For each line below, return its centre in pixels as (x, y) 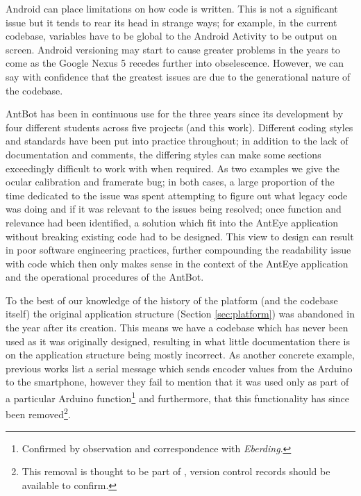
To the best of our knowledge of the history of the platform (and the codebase (172, 300)
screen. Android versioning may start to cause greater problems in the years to (173, 49)
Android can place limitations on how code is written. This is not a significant (172, 8)
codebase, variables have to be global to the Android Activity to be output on (171, 36)
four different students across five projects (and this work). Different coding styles (179, 127)
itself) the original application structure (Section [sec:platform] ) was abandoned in (180, 314)
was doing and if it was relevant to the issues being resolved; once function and (174, 209)
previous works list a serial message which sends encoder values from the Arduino (179, 368)
